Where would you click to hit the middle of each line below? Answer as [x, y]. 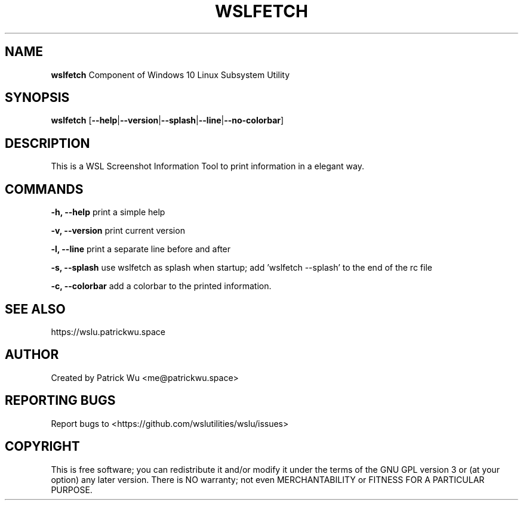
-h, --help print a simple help [108, 212]
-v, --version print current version [118, 231]
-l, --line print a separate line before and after [141, 249]
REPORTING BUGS [60, 401]
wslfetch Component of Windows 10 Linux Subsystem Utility [170, 75]
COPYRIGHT [42, 447]
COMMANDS [44, 189]
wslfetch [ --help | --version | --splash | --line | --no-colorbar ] [167, 120]
